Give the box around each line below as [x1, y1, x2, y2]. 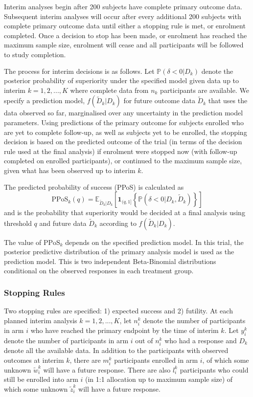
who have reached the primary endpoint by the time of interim [30, 325, 219, 335]
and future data [39, 218, 87, 228]
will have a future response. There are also [43, 364, 171, 375]
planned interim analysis [4, 315, 77, 325]
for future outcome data [123, 95, 195, 106]
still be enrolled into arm [4, 374, 78, 384]
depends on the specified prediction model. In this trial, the [65, 237, 244, 247]
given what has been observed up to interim [4, 165, 136, 175]
